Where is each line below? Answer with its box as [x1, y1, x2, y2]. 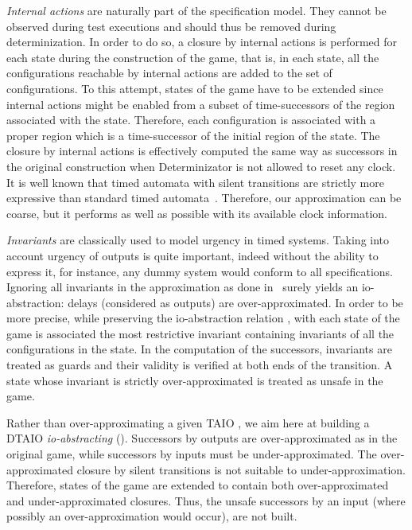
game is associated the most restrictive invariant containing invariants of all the [6, 325, 395, 341]
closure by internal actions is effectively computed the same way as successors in [6, 142, 398, 159]
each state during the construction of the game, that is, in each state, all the [6, 49, 379, 65]
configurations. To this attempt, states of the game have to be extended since [6, 80, 383, 96]
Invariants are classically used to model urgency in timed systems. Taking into [6, 232, 390, 248]
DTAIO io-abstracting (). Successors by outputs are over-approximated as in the [6, 430, 398, 446]
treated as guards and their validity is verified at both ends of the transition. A [6, 357, 393, 373]
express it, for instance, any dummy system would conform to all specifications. [6, 263, 393, 279]
